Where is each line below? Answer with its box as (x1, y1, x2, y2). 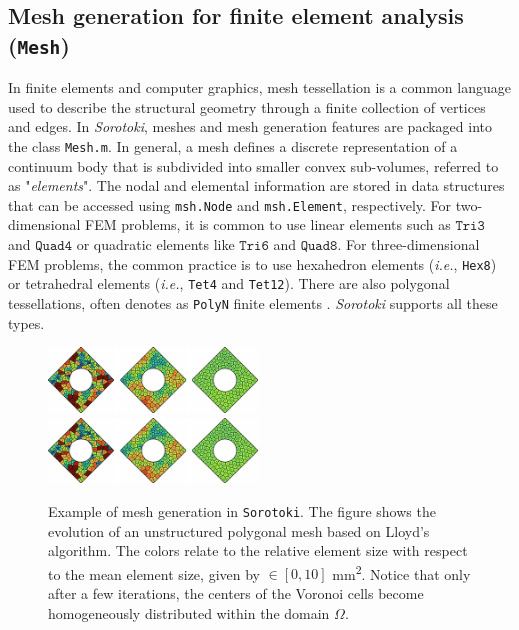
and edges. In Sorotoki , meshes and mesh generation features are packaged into (8, 116, 493, 137)
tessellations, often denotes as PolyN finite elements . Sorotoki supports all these (8, 292, 498, 313)
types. (8, 312, 45, 333)
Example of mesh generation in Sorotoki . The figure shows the (48, 500, 436, 521)
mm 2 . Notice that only (332, 560, 471, 584)
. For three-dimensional (337, 234, 480, 255)
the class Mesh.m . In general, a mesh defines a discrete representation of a (8, 135, 458, 156)
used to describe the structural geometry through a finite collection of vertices (8, 96, 486, 117)
